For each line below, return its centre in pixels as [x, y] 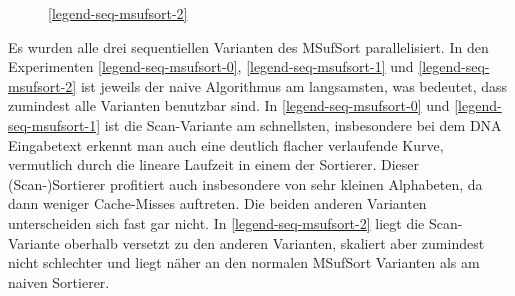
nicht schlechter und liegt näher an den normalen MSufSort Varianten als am [244, 262]
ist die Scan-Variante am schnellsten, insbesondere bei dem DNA [303, 124]
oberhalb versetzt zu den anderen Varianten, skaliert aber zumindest [274, 242]
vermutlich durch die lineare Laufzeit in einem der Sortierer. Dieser [214, 164]
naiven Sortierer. [59, 281]
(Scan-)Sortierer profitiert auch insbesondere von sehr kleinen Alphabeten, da [245, 183]
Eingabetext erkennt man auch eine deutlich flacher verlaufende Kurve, [226, 144]
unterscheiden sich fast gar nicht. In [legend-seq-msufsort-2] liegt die [216, 222]
